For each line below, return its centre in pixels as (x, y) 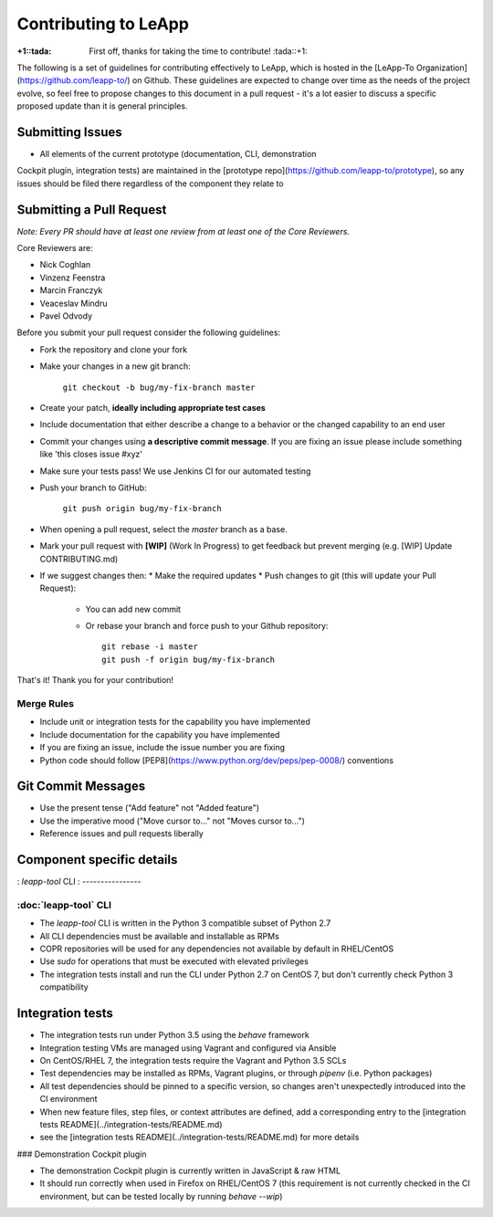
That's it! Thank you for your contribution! (95, 680)
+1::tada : (34, 51)
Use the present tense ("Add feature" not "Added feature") (150, 808)
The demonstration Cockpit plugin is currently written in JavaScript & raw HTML (190, 1171)
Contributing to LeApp (103, 24)
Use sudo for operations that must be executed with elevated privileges (174, 961)
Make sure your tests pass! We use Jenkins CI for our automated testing (175, 471)
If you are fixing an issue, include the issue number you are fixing (163, 748)
